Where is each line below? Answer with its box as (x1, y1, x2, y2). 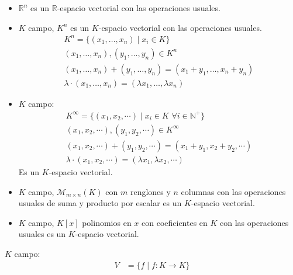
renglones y (130, 185, 171, 197)
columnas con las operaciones (181, 185, 286, 197)
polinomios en (82, 216, 132, 228)
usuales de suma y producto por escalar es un (18, 197, 182, 209)
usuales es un (18, 228, 66, 240)
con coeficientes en (142, 216, 208, 228)
